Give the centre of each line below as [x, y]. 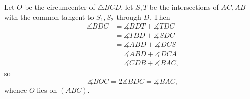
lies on [47, 90]
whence [16, 90]
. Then [160, 17]
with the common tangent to [49, 17]
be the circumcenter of [60, 7]
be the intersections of [184, 7]
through [129, 17]
